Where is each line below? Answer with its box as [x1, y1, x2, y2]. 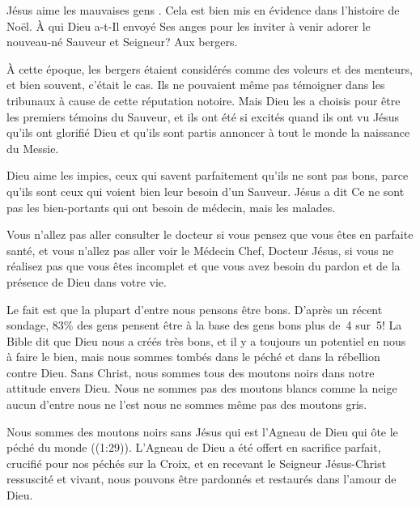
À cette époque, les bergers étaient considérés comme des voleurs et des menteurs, [6, 60, 413, 77]
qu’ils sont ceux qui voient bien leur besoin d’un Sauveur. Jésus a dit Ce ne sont [6, 182, 405, 199]
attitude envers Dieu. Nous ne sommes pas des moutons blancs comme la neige [6, 380, 397, 397]
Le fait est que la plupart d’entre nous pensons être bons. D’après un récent [6, 300, 383, 317]
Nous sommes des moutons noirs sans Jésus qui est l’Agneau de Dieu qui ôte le [6, 423, 398, 440]
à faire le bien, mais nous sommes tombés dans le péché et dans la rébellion [6, 348, 380, 365]
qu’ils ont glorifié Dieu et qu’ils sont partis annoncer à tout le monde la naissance [6, 124, 410, 141]
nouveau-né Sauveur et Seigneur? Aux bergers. [6, 33, 238, 50]
